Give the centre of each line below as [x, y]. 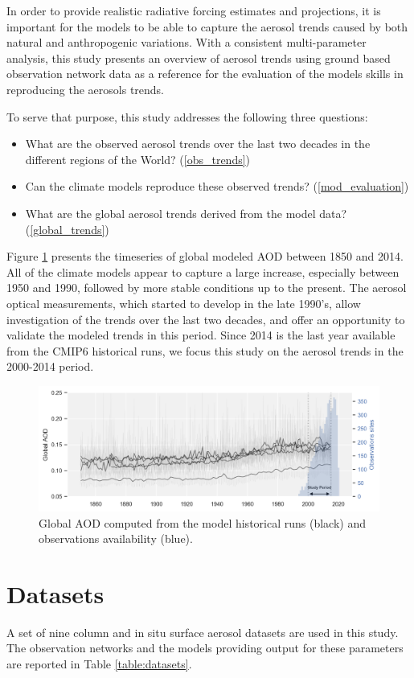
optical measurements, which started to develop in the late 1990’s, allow [184, 303]
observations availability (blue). [116, 538]
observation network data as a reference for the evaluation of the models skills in [205, 74]
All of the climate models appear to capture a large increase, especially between [203, 271]
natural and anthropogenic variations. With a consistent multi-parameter [187, 42]
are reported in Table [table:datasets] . [99, 664]
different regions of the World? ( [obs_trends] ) [138, 159]
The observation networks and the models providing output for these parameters [205, 648]
